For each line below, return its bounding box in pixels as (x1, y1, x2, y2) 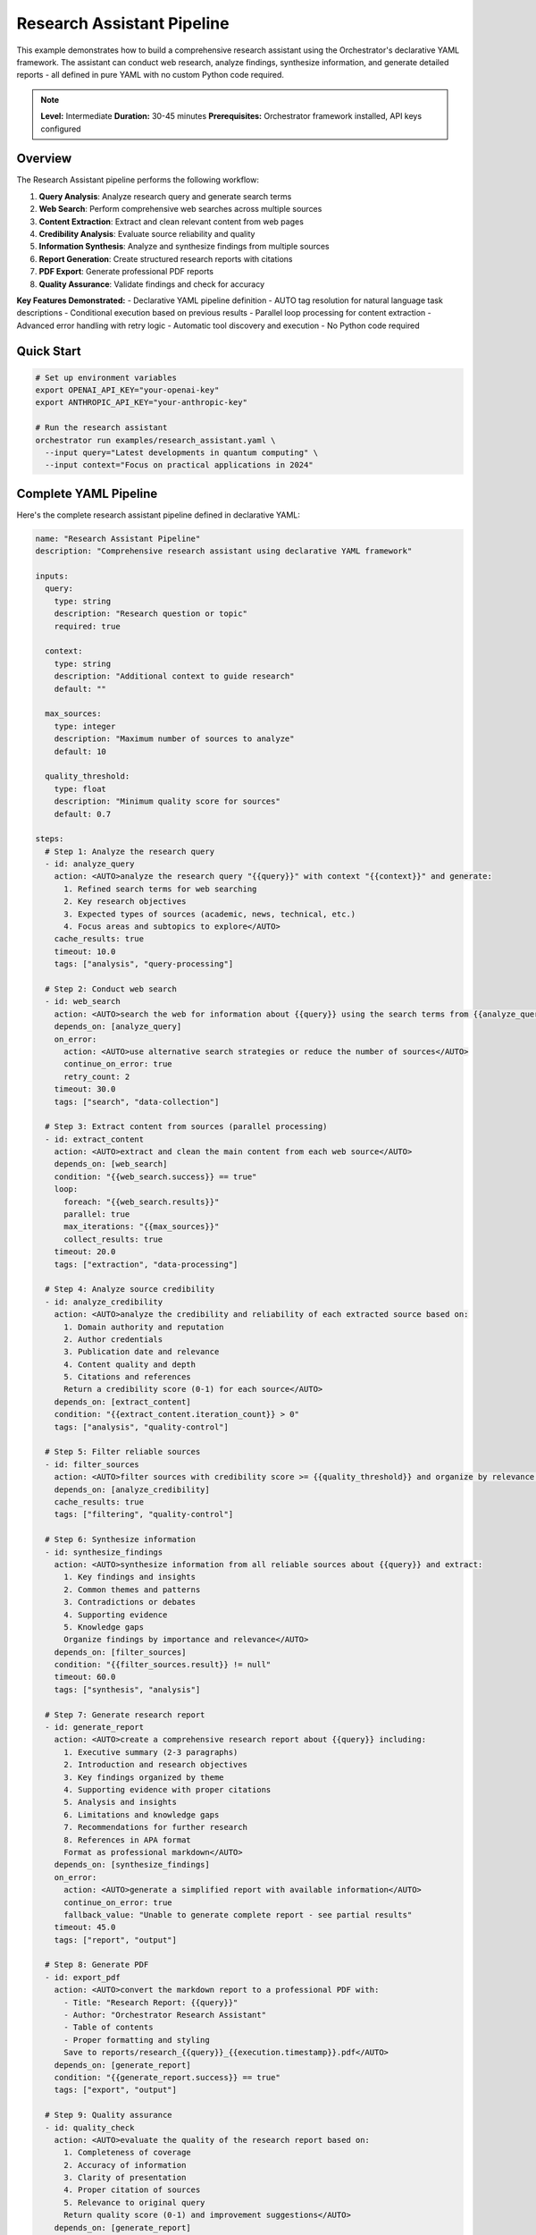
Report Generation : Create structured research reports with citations (38, 253, 293, 264)
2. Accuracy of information (63, 2160, 187, 2170)
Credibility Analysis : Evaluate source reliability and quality (38, 228, 255, 239)
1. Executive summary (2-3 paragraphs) (63, 1747, 239, 1757)
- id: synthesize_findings (45, 1547, 163, 1557)
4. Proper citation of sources (63, 2185, 201, 2195)
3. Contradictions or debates (63, 1597, 197, 1607)
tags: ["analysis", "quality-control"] (54, 1421, 230, 1432)
